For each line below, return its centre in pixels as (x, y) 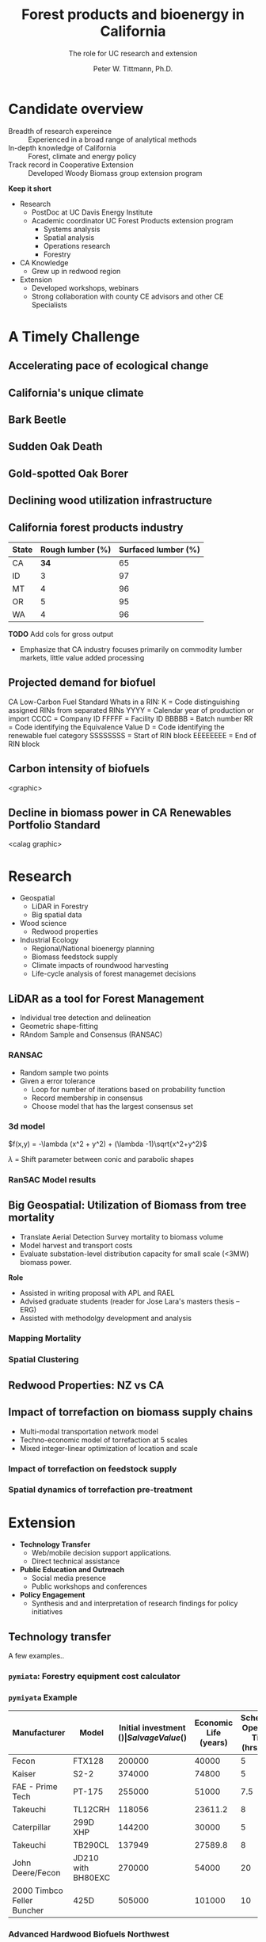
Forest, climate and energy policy (82, 156)
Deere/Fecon (36, 1873)
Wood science (43, 923)
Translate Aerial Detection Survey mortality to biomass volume (122, 1236)
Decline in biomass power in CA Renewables (120, 813)
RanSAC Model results (52, 1179)
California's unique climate (76, 392)
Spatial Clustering (44, 1360)
